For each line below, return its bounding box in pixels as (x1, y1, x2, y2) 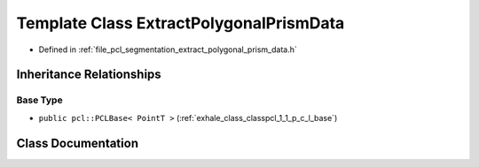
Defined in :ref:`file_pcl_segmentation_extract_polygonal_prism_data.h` (38, 44, 297, 55)
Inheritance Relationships (16, 67, 161, 82)
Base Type (16, 94, 63, 106)
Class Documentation (16, 135, 139, 150)
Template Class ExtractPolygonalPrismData (16, 13, 345, 33)
